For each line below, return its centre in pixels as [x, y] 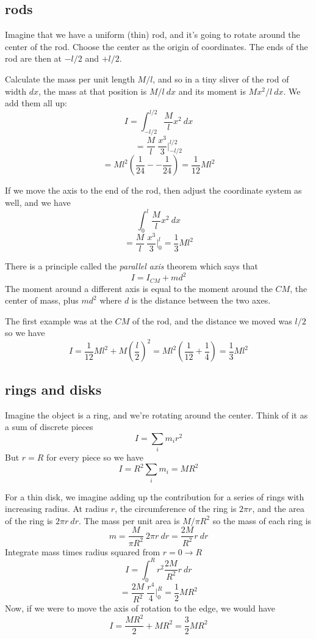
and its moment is [212, 91]
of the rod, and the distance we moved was [212, 320]
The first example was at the [59, 320]
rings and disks [53, 389]
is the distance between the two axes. [201, 300]
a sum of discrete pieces [49, 427]
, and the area [278, 509]
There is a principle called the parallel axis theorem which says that [132, 266]
